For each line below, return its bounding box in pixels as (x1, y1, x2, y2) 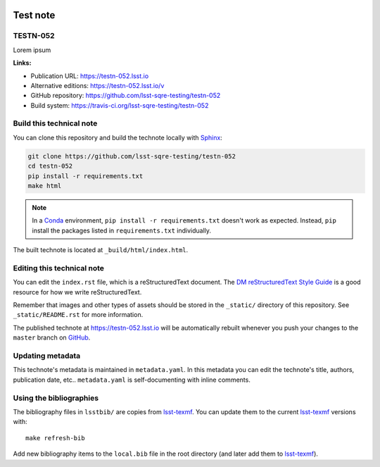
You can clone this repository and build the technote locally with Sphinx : (13, 133, 223, 142)
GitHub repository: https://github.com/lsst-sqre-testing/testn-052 (30, 92, 221, 100)
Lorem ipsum (13, 46, 51, 54)
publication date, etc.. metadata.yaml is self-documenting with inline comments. (13, 375, 251, 384)
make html (27, 182, 62, 190)
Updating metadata (13, 351, 81, 361)
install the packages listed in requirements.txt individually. (32, 226, 211, 235)
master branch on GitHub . (13, 333, 91, 342)
